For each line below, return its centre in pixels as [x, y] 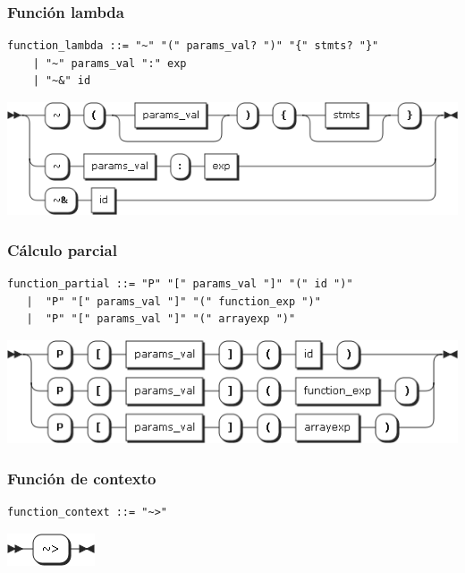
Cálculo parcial [62, 249]
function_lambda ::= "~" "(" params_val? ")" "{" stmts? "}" [193, 46]
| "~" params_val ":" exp [110, 63]
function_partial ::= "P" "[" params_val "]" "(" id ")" [180, 284]
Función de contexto [82, 478]
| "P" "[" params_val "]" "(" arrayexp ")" [161, 319]
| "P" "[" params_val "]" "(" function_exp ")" [173, 301]
